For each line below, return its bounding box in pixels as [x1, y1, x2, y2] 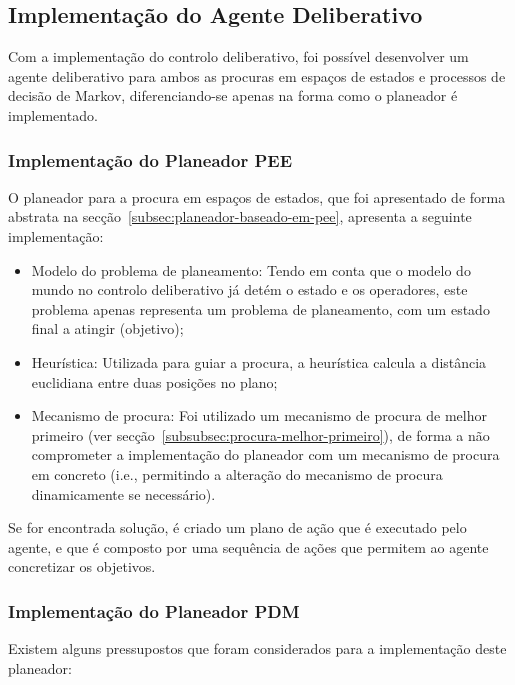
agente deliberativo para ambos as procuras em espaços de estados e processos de [8, 65, 506, 86]
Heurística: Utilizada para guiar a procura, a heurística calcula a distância [31, 351, 487, 372]
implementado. [8, 104, 98, 125]
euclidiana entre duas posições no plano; [31, 371, 278, 392]
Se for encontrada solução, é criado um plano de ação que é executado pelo [8, 517, 467, 538]
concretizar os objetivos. [8, 556, 156, 577]
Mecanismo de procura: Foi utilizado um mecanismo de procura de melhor [31, 405, 487, 426]
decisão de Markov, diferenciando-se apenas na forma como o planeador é [8, 85, 458, 106]
